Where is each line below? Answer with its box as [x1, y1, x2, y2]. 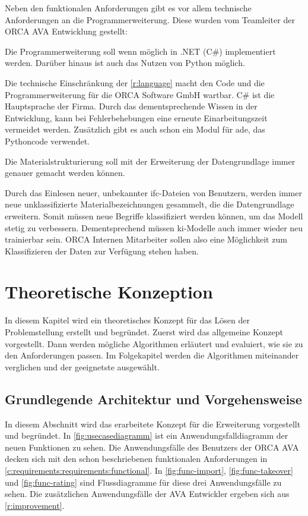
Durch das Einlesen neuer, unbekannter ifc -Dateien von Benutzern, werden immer [5, 186, 302, 199]
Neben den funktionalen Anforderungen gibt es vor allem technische [5, 2, 252, 14]
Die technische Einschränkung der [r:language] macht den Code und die [5, 76, 265, 89]
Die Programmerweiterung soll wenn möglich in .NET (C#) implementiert [5, 45, 276, 57]
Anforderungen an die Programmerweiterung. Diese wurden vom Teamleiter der [5, 13, 295, 26]
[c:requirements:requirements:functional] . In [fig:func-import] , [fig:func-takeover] [5, 464, 293, 476]
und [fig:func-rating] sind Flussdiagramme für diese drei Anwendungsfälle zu [5, 476, 282, 488]
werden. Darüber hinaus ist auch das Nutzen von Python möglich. [5, 56, 245, 69]
